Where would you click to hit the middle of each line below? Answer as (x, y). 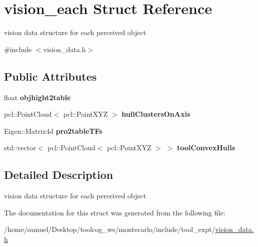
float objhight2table (37, 97)
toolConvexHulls (206, 148)
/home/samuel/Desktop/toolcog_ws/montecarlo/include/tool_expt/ (110, 229)
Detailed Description (59, 175)
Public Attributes (50, 76)
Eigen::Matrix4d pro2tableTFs (53, 131)
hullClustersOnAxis (156, 114)
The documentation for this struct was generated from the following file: (115, 212)
